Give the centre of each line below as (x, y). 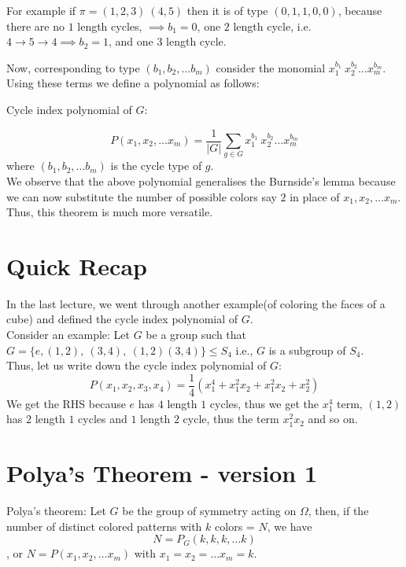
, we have (290, 526)
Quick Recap (77, 265)
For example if (41, 10)
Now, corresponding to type (73, 67)
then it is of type (227, 10)
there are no (35, 26)
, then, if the (338, 511)
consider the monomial (271, 67)
